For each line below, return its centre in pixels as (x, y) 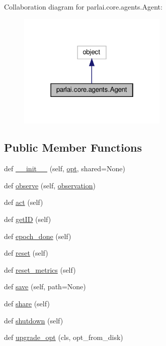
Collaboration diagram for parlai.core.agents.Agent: (83, 7)
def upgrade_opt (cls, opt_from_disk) (64, 337)
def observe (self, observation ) (50, 185)
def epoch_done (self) (38, 236)
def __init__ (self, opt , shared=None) (65, 168)
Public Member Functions (73, 147)
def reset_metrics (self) (40, 269)
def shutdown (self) (34, 320)
